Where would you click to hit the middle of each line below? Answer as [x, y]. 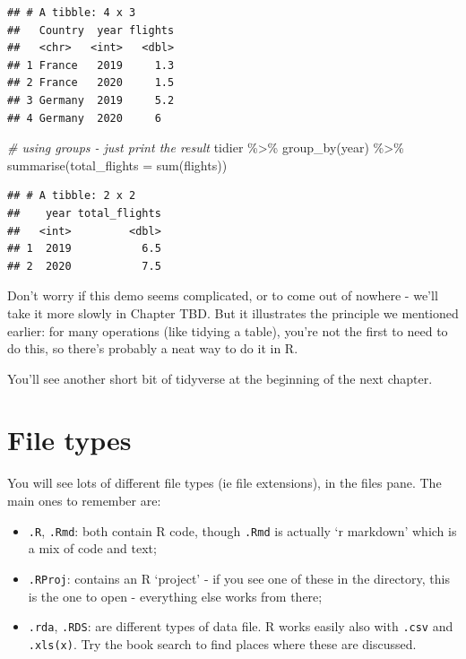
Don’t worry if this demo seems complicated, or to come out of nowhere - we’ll [223, 295]
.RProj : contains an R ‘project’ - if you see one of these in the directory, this [239, 578]
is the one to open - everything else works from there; [175, 596]
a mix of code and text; [92, 548]
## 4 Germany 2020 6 [84, 118]
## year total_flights [84, 213]
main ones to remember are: [84, 500]
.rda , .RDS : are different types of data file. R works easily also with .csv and [241, 626]
